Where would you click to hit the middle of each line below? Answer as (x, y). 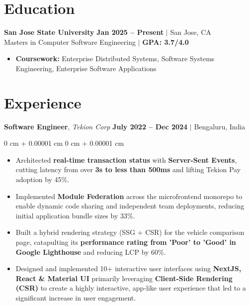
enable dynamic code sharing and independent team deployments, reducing (130, 206)
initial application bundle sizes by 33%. (75, 215)
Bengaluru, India (220, 126)
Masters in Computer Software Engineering (70, 42)
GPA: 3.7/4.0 (166, 42)
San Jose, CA (191, 32)
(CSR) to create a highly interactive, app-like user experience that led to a (131, 288)
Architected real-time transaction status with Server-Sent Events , (126, 159)
